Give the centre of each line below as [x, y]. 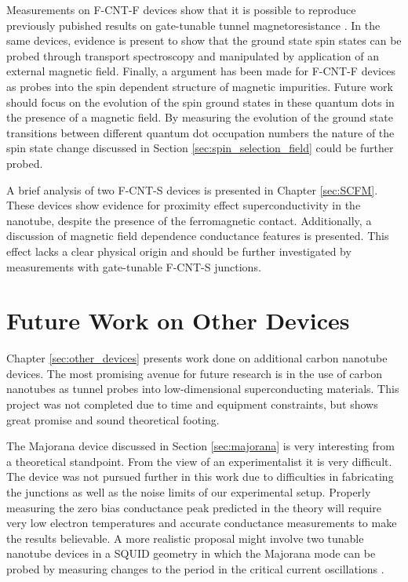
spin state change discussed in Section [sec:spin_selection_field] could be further [200, 148]
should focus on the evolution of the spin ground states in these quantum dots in [200, 102]
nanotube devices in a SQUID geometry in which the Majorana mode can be [191, 553]
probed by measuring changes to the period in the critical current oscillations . [195, 568]
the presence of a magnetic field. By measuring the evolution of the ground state [200, 117]
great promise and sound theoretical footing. [113, 419]
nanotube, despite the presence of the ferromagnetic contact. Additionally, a [189, 220]
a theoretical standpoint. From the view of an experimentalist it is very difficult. [199, 461]
